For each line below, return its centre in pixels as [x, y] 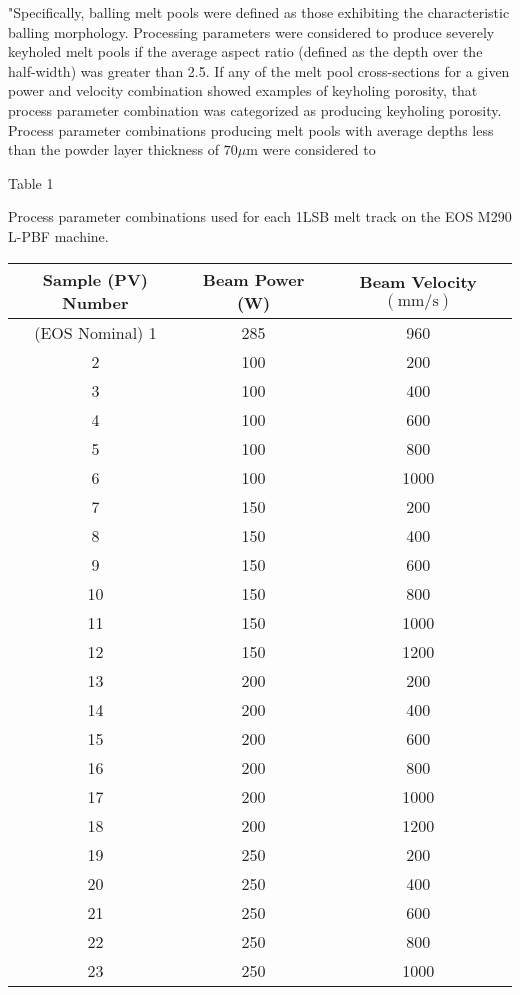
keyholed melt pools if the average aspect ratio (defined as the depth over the [245, 51]
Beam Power [253, 279]
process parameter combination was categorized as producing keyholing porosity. [255, 109]
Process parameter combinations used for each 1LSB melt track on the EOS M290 [260, 216]
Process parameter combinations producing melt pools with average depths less [251, 129]
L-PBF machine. [58, 235]
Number [95, 302]
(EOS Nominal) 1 [95, 332]
